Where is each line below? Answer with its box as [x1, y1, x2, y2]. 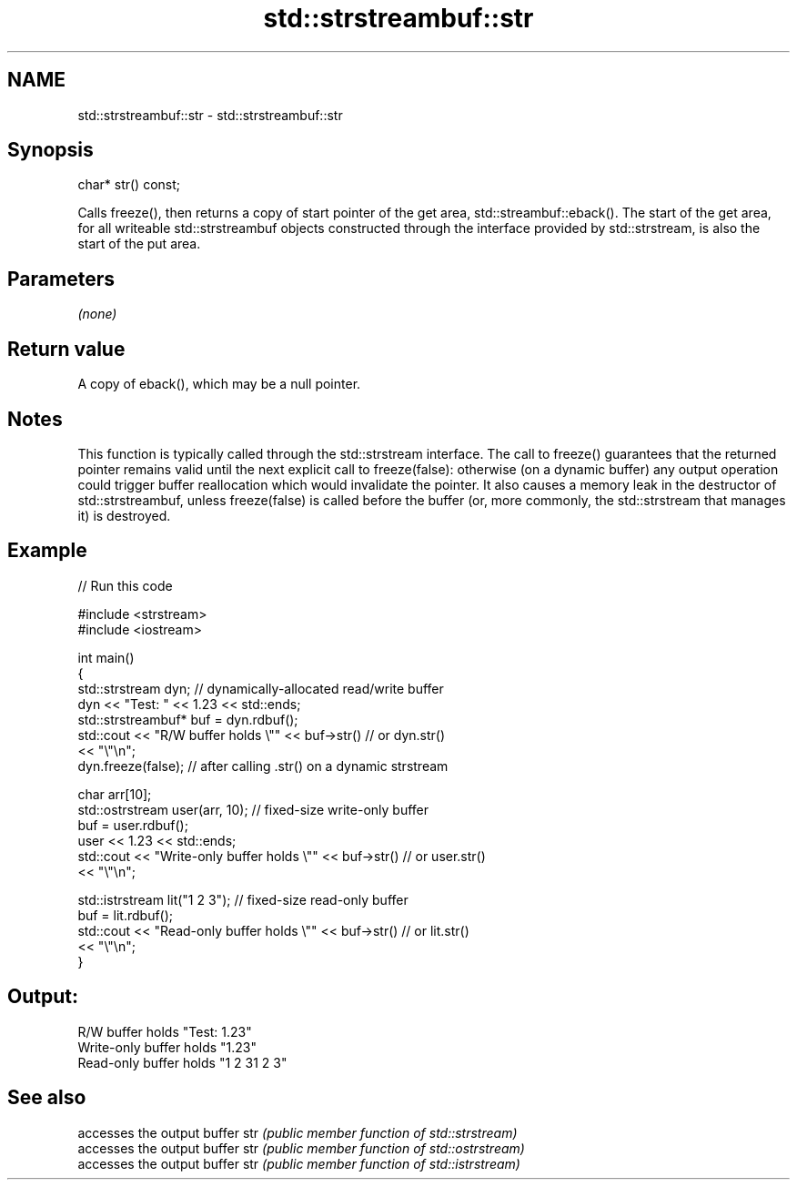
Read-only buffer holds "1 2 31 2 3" [77, 1054, 288, 1070]
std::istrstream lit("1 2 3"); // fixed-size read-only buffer [77, 891, 409, 908]
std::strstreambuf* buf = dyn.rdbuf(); [77, 711, 298, 727]
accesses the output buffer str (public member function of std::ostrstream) [77, 1140, 525, 1156]
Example [7, 539, 87, 563]
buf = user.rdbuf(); [77, 817, 188, 833]
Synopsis [7, 138, 94, 162]
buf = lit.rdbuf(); [77, 907, 174, 923]
